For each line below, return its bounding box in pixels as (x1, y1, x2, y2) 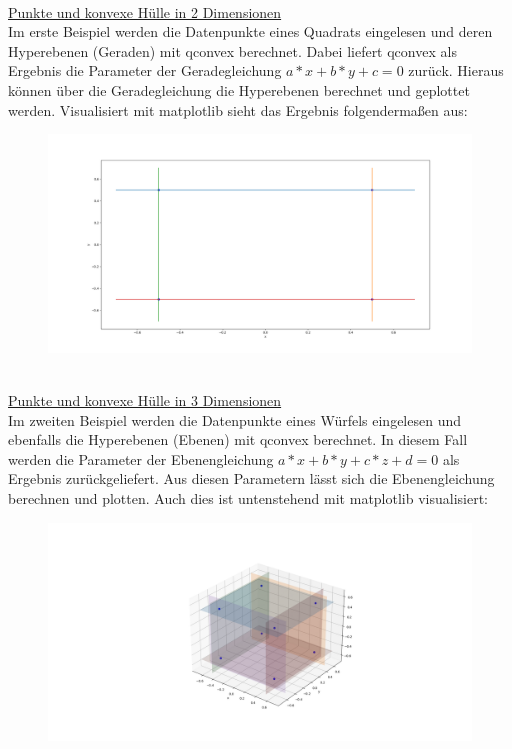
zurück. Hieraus (408, 60, 504, 81)
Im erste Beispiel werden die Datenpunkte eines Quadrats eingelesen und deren (8, 21, 493, 42)
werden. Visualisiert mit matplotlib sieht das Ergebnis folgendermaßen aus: (8, 99, 468, 120)
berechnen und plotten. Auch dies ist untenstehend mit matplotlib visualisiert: (8, 487, 489, 508)
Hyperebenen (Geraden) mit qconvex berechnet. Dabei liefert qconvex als (8, 40, 457, 61)
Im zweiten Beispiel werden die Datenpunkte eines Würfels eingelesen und (8, 409, 462, 430)
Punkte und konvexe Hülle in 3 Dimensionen (8, 389, 282, 410)
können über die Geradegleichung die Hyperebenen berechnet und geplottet (8, 79, 470, 100)
